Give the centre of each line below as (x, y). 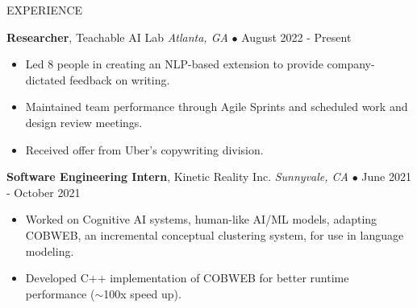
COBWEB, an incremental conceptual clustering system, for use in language (215, 234)
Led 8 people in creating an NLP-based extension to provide (174, 64)
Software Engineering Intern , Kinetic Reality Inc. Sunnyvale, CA (177, 177)
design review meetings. (84, 122)
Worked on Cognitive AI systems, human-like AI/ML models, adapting (201, 219)
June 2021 (386, 177)
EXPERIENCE (45, 10)
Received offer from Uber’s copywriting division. (144, 149)
